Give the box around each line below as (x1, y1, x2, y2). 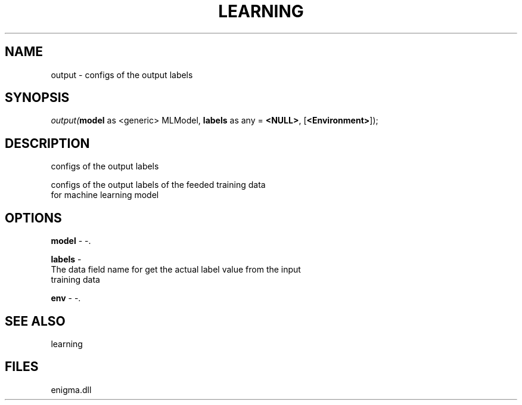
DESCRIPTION (5, 135, 90, 151)
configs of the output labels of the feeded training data (51, 180, 266, 190)
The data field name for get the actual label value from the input (51, 264, 301, 275)
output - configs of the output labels (51, 69, 193, 80)
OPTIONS (5, 210, 62, 225)
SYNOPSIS (5, 90, 70, 106)
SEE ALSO (5, 313, 66, 329)
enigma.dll (51, 384, 92, 395)
